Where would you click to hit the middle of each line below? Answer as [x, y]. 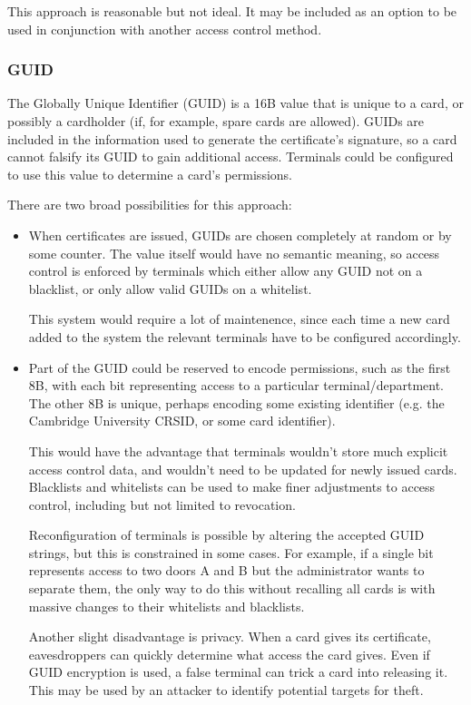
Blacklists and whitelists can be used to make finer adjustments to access [232, 487]
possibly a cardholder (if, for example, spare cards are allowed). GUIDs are [216, 121]
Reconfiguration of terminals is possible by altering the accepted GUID [226, 535]
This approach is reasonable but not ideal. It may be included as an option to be [232, 11]
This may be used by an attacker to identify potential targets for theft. [226, 690]
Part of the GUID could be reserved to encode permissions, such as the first [240, 367]
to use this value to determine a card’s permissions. [150, 174]
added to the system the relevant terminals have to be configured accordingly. [245, 336]
